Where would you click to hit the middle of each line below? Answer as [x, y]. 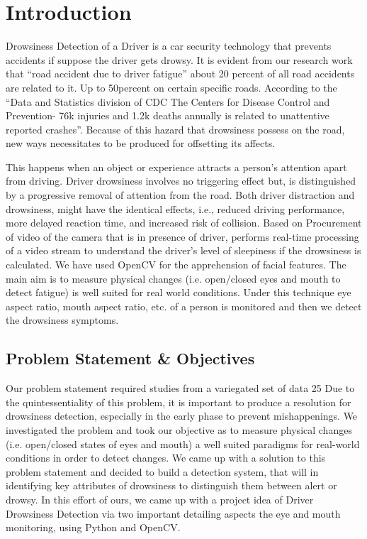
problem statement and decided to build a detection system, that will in [162, 471]
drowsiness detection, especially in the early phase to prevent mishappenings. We [182, 416]
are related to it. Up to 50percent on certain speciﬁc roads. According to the [171, 87]
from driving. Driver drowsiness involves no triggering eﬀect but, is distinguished [181, 181]
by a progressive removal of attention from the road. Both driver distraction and [180, 195]
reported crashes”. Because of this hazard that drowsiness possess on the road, [175, 129]
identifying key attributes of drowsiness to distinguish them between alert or [171, 485]
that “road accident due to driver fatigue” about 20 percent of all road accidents [180, 73]
